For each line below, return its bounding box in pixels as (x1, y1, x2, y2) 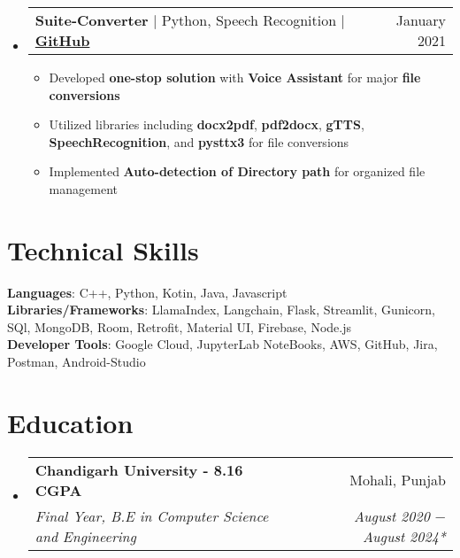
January (395, 10, 446, 30)
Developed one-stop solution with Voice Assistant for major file (49, 68, 421, 86)
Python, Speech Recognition (161, 10, 337, 30)
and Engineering (34, 525, 136, 546)
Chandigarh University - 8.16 (34, 459, 243, 480)
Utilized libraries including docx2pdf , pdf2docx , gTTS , (49, 115, 364, 134)
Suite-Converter (34, 10, 149, 30)
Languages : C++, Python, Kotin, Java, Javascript (7, 283, 287, 301)
